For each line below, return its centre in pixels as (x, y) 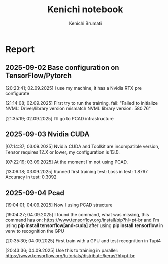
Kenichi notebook (85, 9)
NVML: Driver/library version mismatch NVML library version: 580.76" (78, 108)
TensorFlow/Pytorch (39, 76)
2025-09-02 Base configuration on (62, 68)
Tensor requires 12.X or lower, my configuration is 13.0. (63, 152)
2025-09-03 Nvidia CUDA (47, 135)
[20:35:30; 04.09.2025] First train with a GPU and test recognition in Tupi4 (83, 241)
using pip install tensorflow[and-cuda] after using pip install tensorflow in (84, 225)
